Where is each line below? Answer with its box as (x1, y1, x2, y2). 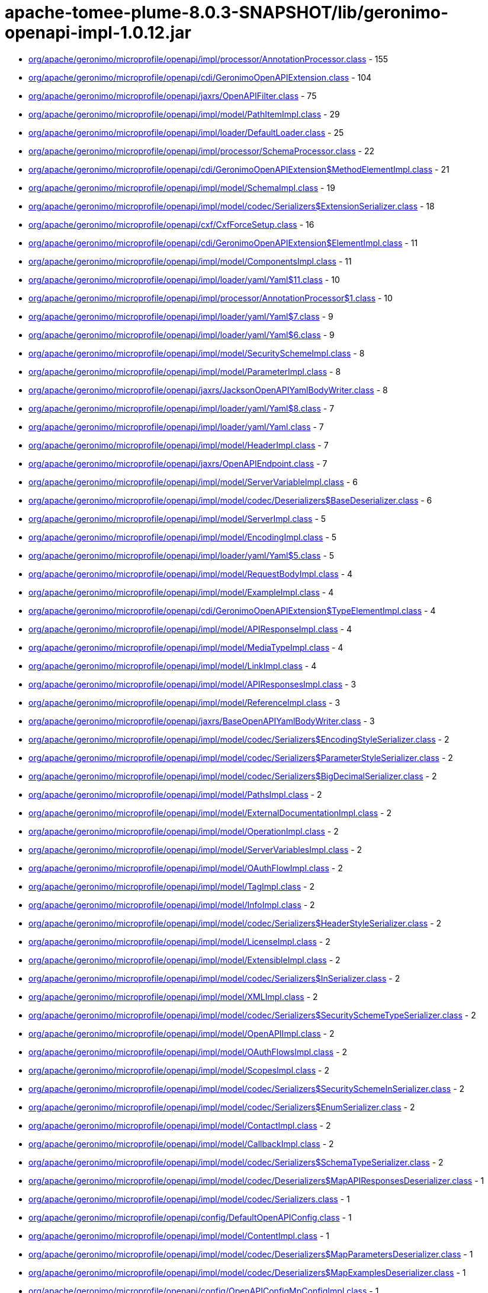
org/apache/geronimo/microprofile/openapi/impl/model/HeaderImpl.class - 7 (28, 440, 329, 450)
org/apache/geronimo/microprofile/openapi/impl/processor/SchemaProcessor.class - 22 (28, 145, 375, 156)
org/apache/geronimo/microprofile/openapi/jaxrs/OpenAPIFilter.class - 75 (28, 90, 317, 101)
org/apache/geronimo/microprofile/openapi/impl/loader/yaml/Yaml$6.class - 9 (28, 329, 335, 340)
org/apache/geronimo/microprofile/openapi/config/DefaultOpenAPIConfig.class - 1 (28, 1212, 352, 1222)
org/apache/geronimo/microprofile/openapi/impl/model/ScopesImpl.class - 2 (28, 1065, 329, 1075)
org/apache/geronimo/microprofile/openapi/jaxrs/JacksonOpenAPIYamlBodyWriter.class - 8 (28, 384, 388, 395)
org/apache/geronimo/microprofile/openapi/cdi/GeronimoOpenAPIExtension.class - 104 (28, 72, 372, 82)
